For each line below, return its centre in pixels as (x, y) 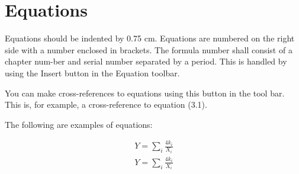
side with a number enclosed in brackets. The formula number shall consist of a (149, 49)
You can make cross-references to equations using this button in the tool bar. (145, 93)
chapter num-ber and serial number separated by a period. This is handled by (146, 61)
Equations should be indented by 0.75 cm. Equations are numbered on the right (150, 38)
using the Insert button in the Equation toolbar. (92, 72)
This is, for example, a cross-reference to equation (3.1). (106, 104)
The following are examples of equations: (79, 124)
